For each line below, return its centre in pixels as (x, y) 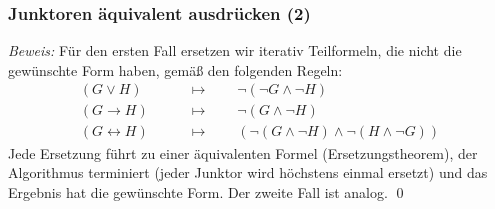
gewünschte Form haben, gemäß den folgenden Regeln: (175, 69)
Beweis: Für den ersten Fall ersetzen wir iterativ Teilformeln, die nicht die (235, 50)
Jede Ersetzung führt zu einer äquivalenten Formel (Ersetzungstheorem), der (243, 152)
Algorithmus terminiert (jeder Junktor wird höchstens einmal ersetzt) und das (248, 172)
